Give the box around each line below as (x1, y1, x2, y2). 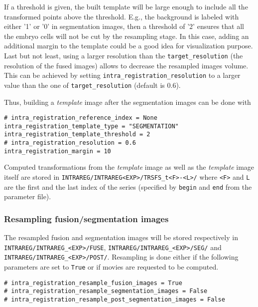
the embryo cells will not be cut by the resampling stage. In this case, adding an (4, 30, 249, 41)
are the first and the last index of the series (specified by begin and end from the (4, 181, 252, 192)
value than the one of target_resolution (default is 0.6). (4, 79, 181, 90)
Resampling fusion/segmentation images (4, 212, 169, 225)
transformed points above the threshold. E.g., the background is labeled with (4, 11, 239, 21)
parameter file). (4, 191, 51, 202)
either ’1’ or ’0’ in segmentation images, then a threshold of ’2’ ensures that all (4, 21, 244, 31)
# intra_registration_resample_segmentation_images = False (4, 288, 208, 295)
